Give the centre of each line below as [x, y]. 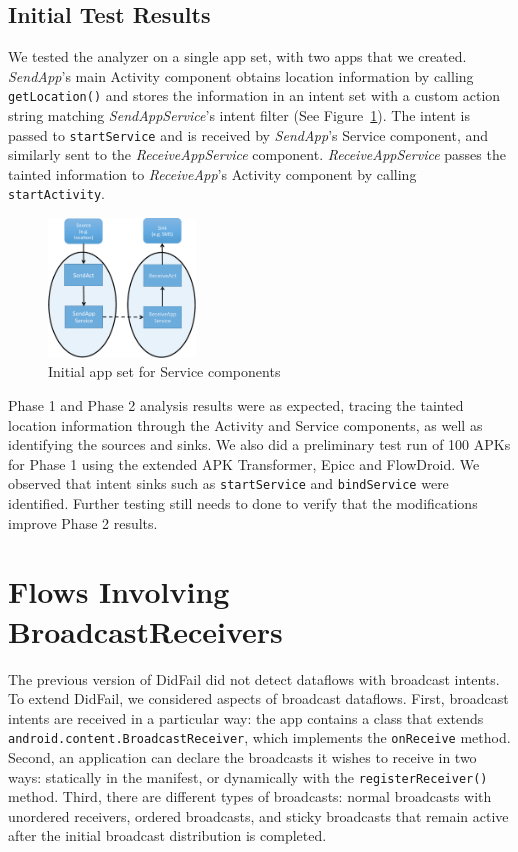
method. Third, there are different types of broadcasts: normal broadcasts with [250, 796]
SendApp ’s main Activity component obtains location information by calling [241, 75]
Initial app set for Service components [164, 371]
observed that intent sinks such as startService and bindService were [228, 483]
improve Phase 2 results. [83, 522]
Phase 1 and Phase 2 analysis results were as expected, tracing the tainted [236, 405]
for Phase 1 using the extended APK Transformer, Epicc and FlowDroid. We [244, 463]
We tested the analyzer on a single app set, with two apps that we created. [237, 56]
